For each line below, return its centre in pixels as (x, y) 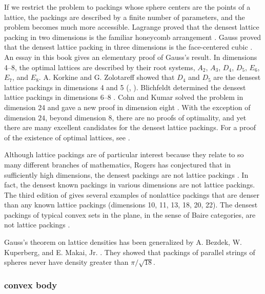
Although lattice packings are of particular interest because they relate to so (124, 154)
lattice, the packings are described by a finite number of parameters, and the (125, 17)
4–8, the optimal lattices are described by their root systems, (100, 67)
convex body (31, 285)
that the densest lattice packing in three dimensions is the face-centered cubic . (128, 47)
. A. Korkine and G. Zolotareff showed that (107, 77)
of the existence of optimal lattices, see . (67, 137)
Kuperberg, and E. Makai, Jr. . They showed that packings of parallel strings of (130, 252)
